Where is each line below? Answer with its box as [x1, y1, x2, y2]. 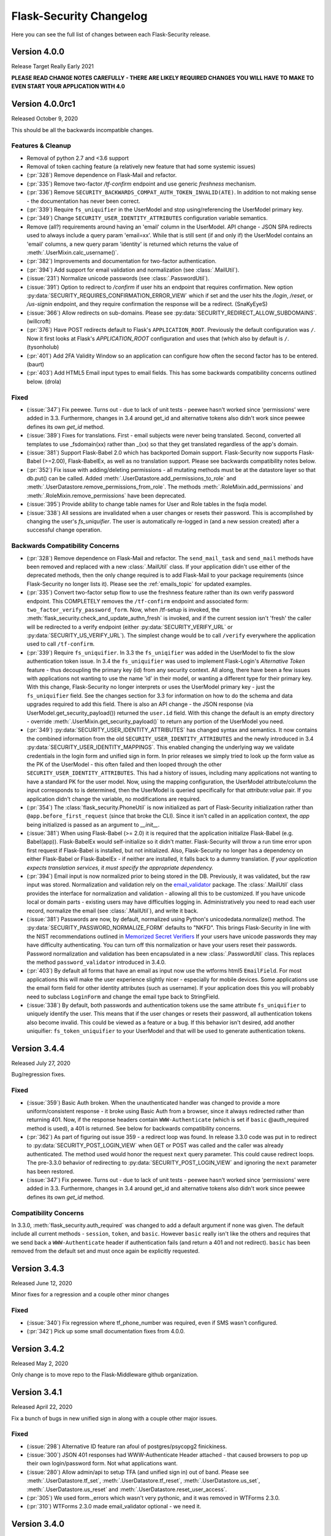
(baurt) [26, 361, 45, 368]
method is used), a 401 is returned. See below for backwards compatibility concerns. [26, 1124, 242, 1132]
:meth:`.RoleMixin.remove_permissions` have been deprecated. [26, 492, 186, 499]
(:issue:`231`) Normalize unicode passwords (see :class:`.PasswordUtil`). [26, 275, 210, 282]
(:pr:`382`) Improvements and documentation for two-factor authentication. [26, 257, 217, 265]
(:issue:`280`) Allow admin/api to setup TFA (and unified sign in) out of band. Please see [26, 1468, 249, 1476]
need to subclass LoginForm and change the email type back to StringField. [26, 993, 220, 1000]
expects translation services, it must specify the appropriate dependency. [26, 864, 214, 871]
